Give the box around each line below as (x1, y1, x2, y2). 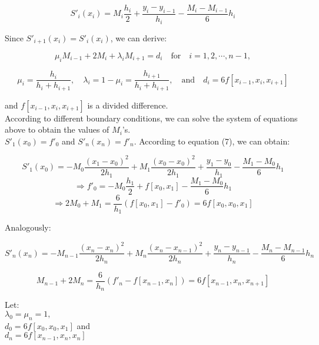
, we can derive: (110, 31, 167, 44)
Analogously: (5, 221, 51, 234)
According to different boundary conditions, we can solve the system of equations (5, 111, 298, 124)
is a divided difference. (87, 98, 168, 111)
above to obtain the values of (5, 123, 109, 136)
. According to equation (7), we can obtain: (134, 134, 290, 147)
